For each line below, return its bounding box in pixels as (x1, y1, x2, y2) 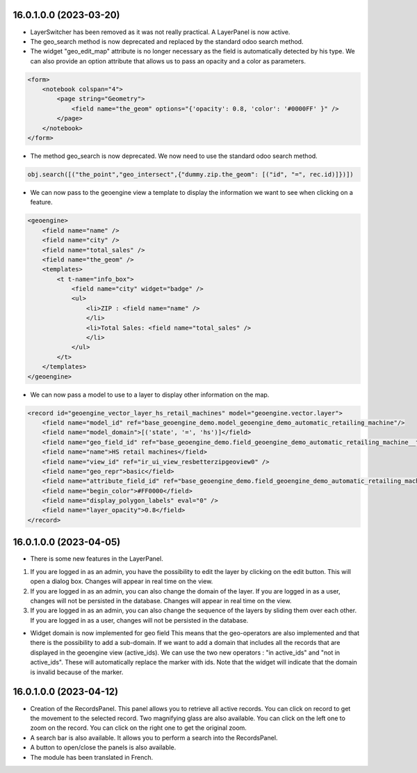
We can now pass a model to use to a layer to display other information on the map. (30, 390, 270, 399)
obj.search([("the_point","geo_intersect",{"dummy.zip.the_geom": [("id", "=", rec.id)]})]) (27, 170, 354, 178)
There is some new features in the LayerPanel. (30, 555, 163, 563)
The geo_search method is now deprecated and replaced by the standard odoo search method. (30, 37, 304, 45)
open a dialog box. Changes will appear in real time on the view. (30, 577, 213, 586)
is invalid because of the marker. (30, 668, 124, 676)
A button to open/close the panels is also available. (30, 743, 177, 751)
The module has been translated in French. (30, 753, 153, 761)
